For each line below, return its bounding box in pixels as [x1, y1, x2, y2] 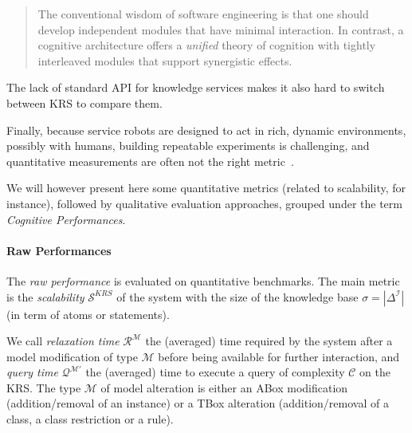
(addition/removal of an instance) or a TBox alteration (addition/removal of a [6, 395, 389, 411]
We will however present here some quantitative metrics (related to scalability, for [6, 179, 406, 196]
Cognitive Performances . [6, 211, 126, 227]
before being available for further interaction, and [158, 348, 400, 364]
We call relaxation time [6, 333, 120, 349]
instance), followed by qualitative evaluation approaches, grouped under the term [6, 195, 402, 211]
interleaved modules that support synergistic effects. [37, 52, 292, 69]
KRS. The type [6, 379, 81, 396]
